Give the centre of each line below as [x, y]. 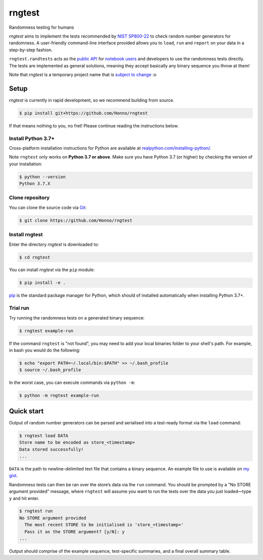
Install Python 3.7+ [32, 138]
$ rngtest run [36, 511]
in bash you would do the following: [45, 350]
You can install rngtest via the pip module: [52, 270]
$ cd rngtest [35, 257]
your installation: [26, 164]
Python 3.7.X [35, 184]
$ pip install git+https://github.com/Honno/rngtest [84, 113]
